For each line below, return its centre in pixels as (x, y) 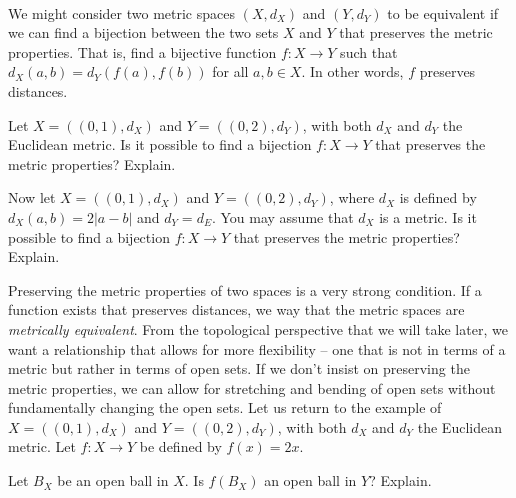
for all (230, 71)
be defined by (180, 446)
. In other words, (352, 71)
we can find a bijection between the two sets (143, 32)
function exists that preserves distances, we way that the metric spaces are (236, 309)
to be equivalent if (443, 12)
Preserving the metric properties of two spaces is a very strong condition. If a (245, 289)
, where (352, 197)
